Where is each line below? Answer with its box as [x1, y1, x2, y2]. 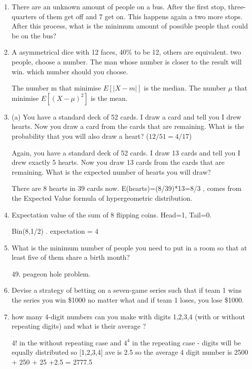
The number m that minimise [11, 83, 101, 93]
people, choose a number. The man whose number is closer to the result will [11, 56, 242, 66]
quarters [11, 11, 37, 21]
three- [228, 1, 246, 11]
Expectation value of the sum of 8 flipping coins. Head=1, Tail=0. [11, 209, 212, 219]
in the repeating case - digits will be [132, 337, 241, 347]
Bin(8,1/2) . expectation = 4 [11, 226, 99, 236]
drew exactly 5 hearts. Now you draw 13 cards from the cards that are [11, 157, 225, 167]
